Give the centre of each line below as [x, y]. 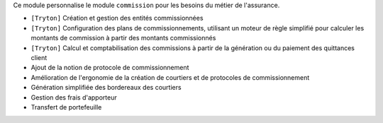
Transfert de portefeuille [66, 107]
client [39, 57]
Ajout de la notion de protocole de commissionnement [110, 68]
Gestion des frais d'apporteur [74, 97]
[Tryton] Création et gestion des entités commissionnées [117, 18]
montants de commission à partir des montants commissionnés [123, 38]
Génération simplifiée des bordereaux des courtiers [106, 88]
